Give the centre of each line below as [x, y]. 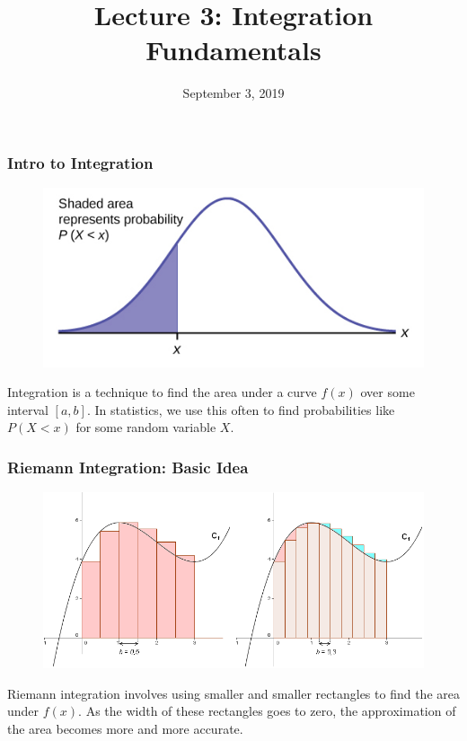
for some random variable [146, 427]
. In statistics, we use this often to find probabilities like [241, 409]
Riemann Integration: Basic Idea [128, 467]
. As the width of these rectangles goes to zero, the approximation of [267, 711]
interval [28, 409]
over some [388, 392]
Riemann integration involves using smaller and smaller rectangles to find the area [233, 693]
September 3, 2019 [233, 93]
